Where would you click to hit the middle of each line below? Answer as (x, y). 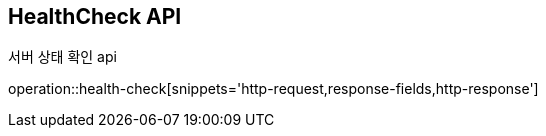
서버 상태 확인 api (62, 57)
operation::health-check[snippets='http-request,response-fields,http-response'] (273, 89)
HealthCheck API (95, 16)
